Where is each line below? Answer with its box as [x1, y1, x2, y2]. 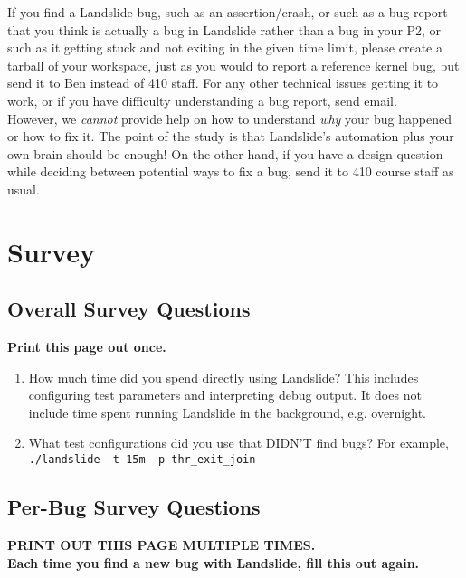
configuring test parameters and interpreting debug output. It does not [28, 385, 422, 404]
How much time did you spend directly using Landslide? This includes [28, 367, 419, 386]
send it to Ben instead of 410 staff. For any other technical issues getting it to [7, 73, 439, 92]
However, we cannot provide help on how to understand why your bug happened [7, 109, 452, 128]
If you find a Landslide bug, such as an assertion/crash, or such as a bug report [7, 3, 448, 21]
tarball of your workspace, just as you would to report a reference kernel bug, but [7, 55, 460, 74]
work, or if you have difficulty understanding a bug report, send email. [7, 90, 397, 109]
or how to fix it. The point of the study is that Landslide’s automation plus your [7, 127, 454, 146]
